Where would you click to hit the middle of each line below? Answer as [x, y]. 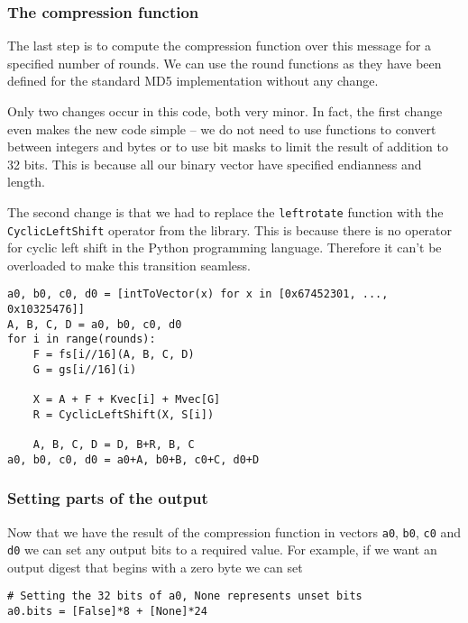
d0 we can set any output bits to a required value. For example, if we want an [222, 550]
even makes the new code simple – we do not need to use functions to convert [222, 128]
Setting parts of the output [108, 498]
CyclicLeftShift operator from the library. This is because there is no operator [230, 229]
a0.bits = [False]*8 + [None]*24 [107, 612]
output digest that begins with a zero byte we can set [155, 567]
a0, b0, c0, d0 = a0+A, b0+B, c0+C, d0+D [133, 459]
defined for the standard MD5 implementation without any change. [193, 81]
